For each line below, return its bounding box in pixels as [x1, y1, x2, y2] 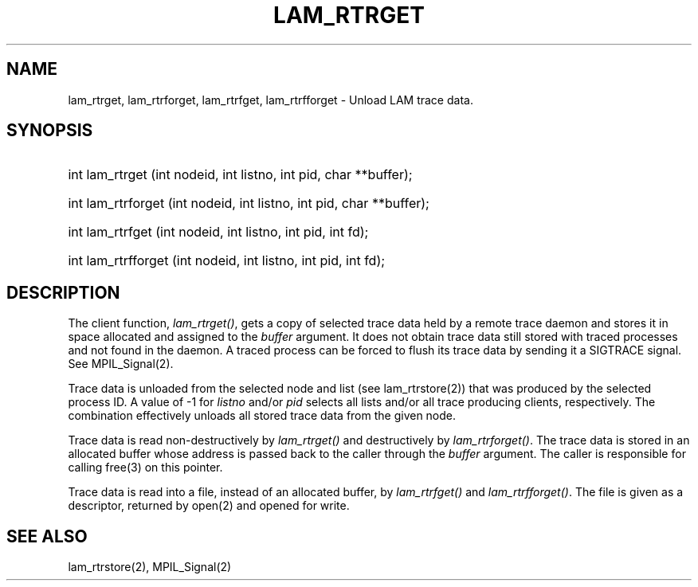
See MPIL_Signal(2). [68, 357, 174, 371]
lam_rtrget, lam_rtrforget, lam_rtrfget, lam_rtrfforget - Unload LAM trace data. [68, 92, 473, 107]
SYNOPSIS [6, 120, 93, 141]
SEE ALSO [6, 526, 88, 546]
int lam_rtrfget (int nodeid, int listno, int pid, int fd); [68, 224, 369, 241]
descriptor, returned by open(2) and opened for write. [68, 499, 350, 513]
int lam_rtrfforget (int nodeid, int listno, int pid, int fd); [68, 252, 386, 269]
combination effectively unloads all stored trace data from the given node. [68, 409, 457, 423]
